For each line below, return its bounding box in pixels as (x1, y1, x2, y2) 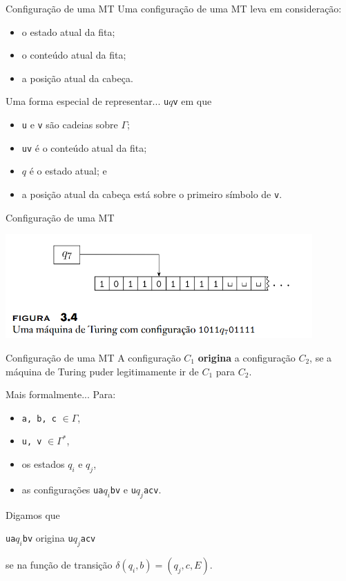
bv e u (110, 482, 136, 496)
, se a (309, 350, 332, 364)
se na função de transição (6, 558, 113, 572)
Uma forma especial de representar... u (6, 94, 169, 108)
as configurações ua (21, 482, 104, 496)
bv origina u (22, 531, 73, 545)
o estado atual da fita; (21, 24, 115, 39)
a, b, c (21, 413, 57, 424)
